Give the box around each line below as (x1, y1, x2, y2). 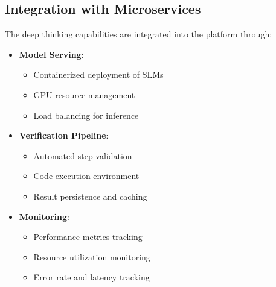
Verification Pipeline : (19, 129, 109, 142)
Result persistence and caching (33, 189, 147, 202)
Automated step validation (33, 149, 132, 162)
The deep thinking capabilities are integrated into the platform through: (5, 28, 272, 40)
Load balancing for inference (33, 109, 139, 121)
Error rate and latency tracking (33, 271, 150, 283)
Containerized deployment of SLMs (33, 68, 164, 81)
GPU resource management (33, 88, 135, 101)
